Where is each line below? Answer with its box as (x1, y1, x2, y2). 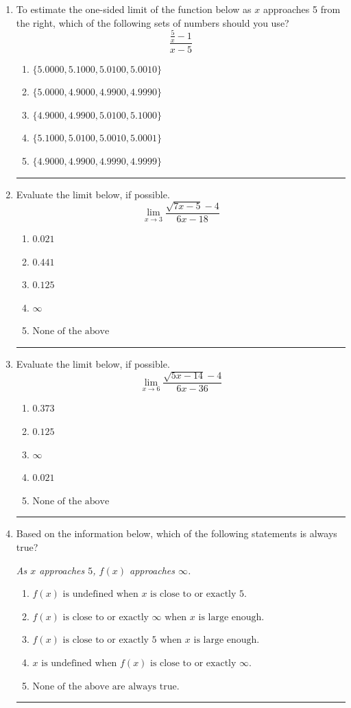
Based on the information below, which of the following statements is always (16, 526, 337, 541)
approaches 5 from (263, 2, 341, 16)
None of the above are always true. (32, 681, 180, 692)
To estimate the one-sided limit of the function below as (16, 2, 252, 16)
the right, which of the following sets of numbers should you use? (16, 15, 289, 29)
